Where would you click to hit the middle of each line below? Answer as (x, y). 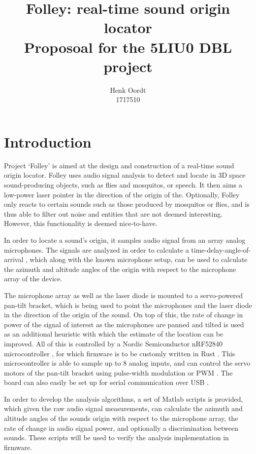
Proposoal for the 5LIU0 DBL (128, 47)
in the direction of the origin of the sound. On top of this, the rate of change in (124, 315)
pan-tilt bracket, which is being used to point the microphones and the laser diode (128, 305)
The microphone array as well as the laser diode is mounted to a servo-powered (124, 295)
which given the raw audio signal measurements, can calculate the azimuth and (123, 408)
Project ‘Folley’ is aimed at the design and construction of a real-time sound (119, 165)
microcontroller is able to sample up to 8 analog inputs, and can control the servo (127, 363)
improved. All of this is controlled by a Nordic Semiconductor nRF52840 (113, 343)
